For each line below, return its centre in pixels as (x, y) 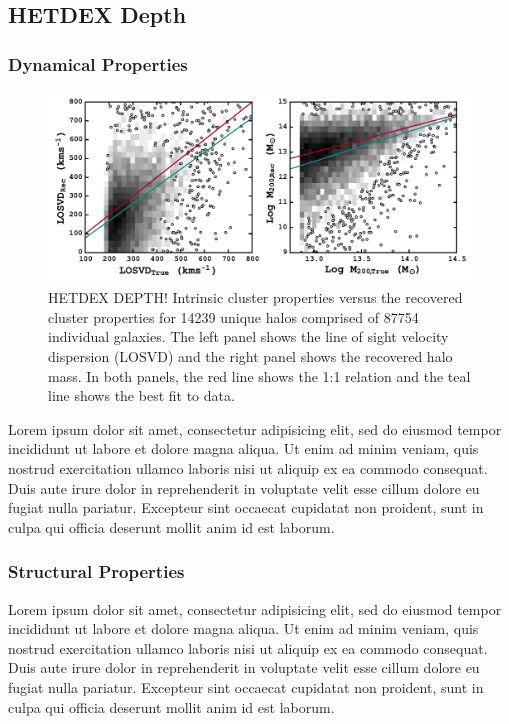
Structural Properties (96, 571)
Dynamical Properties (98, 63)
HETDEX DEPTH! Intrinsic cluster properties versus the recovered (255, 297)
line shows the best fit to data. (141, 395)
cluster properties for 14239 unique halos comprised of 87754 (233, 316)
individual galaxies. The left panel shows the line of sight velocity (248, 336)
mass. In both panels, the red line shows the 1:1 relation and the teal (259, 375)
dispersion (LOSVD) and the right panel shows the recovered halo (250, 356)
